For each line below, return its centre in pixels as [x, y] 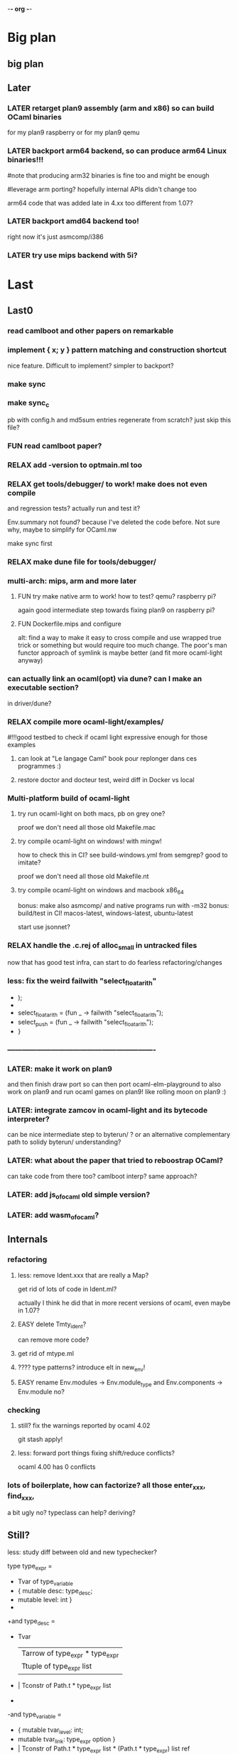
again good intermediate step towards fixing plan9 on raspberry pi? [116, 610]
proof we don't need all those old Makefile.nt [83, 877]
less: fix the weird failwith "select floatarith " [82, 981]
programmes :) [39, 766]
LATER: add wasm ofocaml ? [53, 1216]
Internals [28, 1240]
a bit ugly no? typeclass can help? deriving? [72, 1513]
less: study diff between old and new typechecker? [82, 1552]
